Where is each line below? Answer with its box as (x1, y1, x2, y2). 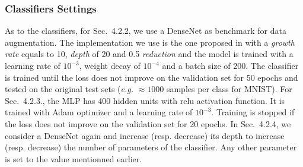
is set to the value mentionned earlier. (5, 152, 142, 165)
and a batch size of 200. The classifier (162, 59, 299, 71)
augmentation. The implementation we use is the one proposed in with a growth (5, 36, 295, 48)
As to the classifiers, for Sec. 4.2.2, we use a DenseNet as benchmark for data (5, 24, 286, 37)
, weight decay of (79, 59, 141, 71)
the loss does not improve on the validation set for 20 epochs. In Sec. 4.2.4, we (5, 117, 291, 130)
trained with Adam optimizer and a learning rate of (5, 106, 193, 118)
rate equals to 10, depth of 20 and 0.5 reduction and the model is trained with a (5, 48, 294, 60)
